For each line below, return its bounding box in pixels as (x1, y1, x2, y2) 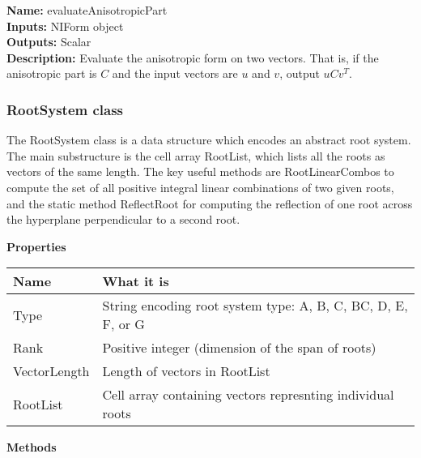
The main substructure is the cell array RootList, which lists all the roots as (6, 147, 385, 164)
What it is (102, 272, 169, 291)
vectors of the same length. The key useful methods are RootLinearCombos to (6, 163, 394, 180)
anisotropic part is (6, 65, 97, 82)
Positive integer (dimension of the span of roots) (102, 338, 376, 357)
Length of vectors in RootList (102, 362, 270, 381)
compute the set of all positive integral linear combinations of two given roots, (6, 178, 394, 195)
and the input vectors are (112, 65, 238, 82)
